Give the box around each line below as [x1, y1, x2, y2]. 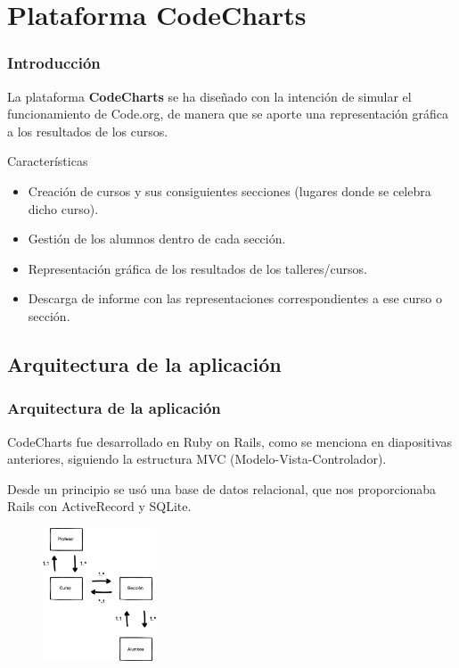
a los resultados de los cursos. [7, 121, 168, 140]
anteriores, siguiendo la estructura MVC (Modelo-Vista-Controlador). [7, 449, 387, 468]
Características [7, 152, 88, 170]
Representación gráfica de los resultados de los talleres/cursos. [28, 259, 367, 277]
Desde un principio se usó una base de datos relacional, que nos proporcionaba [7, 479, 437, 498]
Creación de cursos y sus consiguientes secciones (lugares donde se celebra [28, 181, 431, 200]
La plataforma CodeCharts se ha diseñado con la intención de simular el [7, 87, 412, 105]
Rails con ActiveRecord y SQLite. [7, 497, 192, 515]
